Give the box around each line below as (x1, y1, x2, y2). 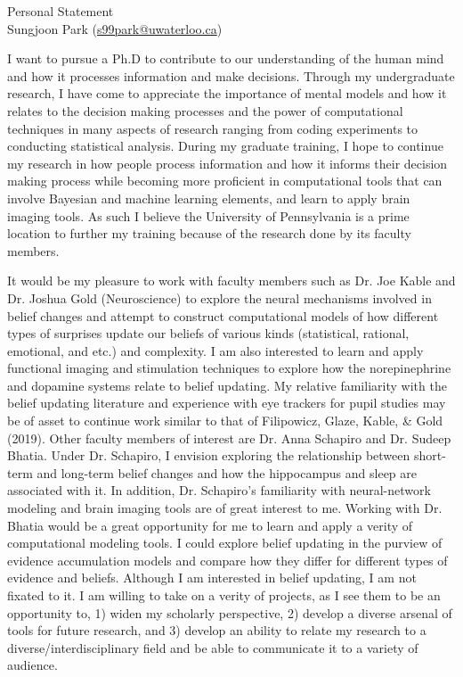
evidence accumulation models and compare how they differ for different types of (7, 550, 448, 569)
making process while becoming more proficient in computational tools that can (7, 171, 443, 190)
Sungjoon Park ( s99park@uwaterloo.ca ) (7, 19, 223, 37)
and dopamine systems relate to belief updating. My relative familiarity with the (7, 376, 447, 394)
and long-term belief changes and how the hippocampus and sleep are (37, 463, 418, 482)
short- (413, 446, 446, 465)
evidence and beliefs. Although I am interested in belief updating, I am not (7, 568, 417, 587)
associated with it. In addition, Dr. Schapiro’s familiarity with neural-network (7, 481, 431, 499)
